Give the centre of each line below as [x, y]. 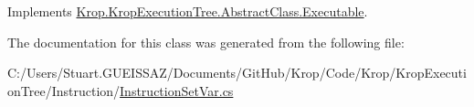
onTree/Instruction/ [64, 90]
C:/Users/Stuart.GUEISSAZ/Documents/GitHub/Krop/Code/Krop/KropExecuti [237, 73]
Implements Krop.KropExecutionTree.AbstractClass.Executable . [188, 11]
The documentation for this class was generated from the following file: [206, 42]
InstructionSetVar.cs [177, 90]
